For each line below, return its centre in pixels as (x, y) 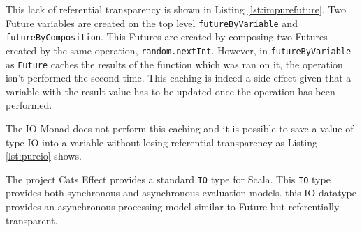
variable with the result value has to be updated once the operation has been (171, 91)
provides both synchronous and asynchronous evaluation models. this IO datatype (181, 193)
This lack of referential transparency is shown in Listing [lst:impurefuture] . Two (176, 9)
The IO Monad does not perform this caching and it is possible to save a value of (180, 128)
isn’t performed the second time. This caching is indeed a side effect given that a (179, 78)
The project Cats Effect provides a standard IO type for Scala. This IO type (168, 179)
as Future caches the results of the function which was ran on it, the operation (174, 64)
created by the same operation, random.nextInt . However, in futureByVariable (179, 50)
